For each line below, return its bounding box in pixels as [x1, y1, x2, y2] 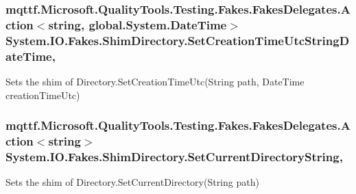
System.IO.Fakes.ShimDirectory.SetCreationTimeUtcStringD [5, 31, 350, 48]
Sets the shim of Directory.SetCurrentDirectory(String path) [5, 175, 259, 189]
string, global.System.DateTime [48, 16, 227, 33]
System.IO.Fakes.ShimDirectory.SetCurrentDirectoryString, [5, 148, 343, 165]
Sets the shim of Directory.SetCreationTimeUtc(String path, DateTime [5, 74, 305, 88]
